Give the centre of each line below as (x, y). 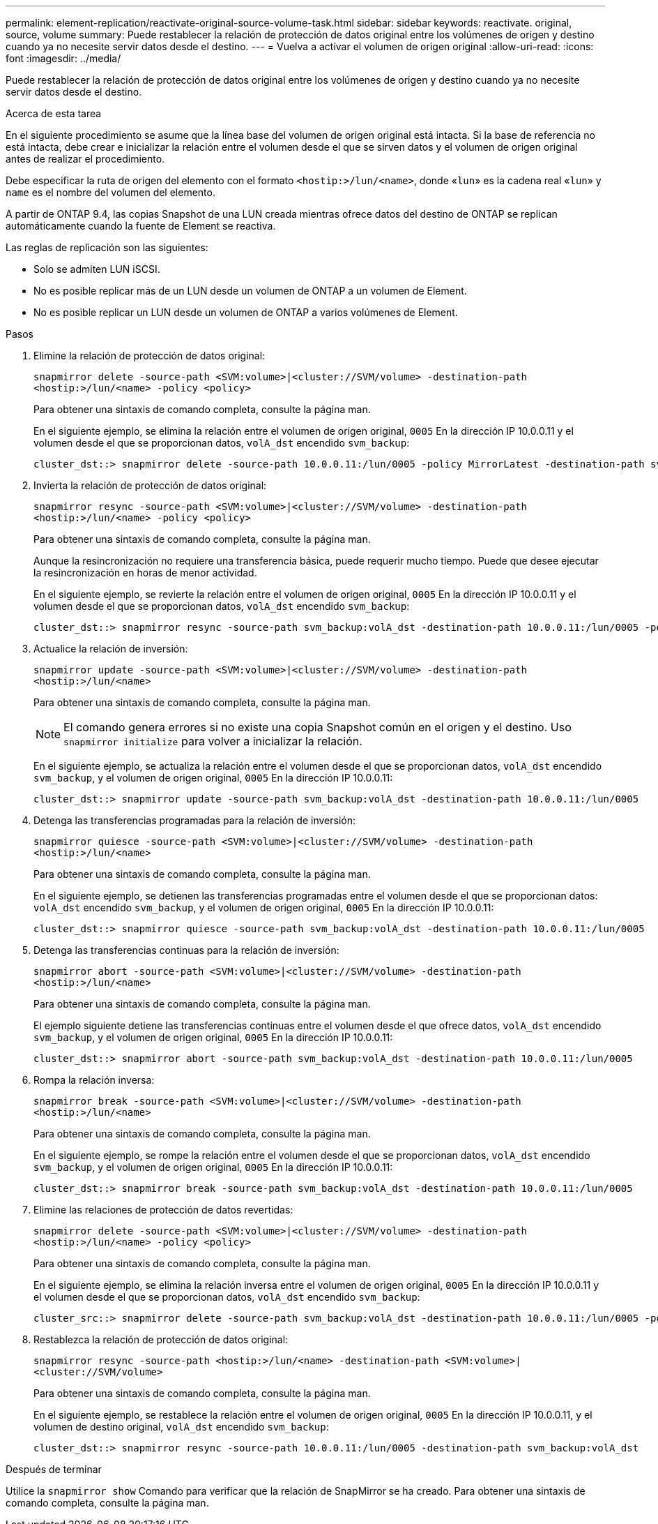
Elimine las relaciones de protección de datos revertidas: (163, 1210)
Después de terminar (54, 1469)
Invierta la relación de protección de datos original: (150, 485)
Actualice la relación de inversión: (111, 649)
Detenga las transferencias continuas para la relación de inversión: (186, 950)
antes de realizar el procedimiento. (85, 159)
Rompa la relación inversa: (94, 1080)
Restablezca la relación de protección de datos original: (161, 1339)
